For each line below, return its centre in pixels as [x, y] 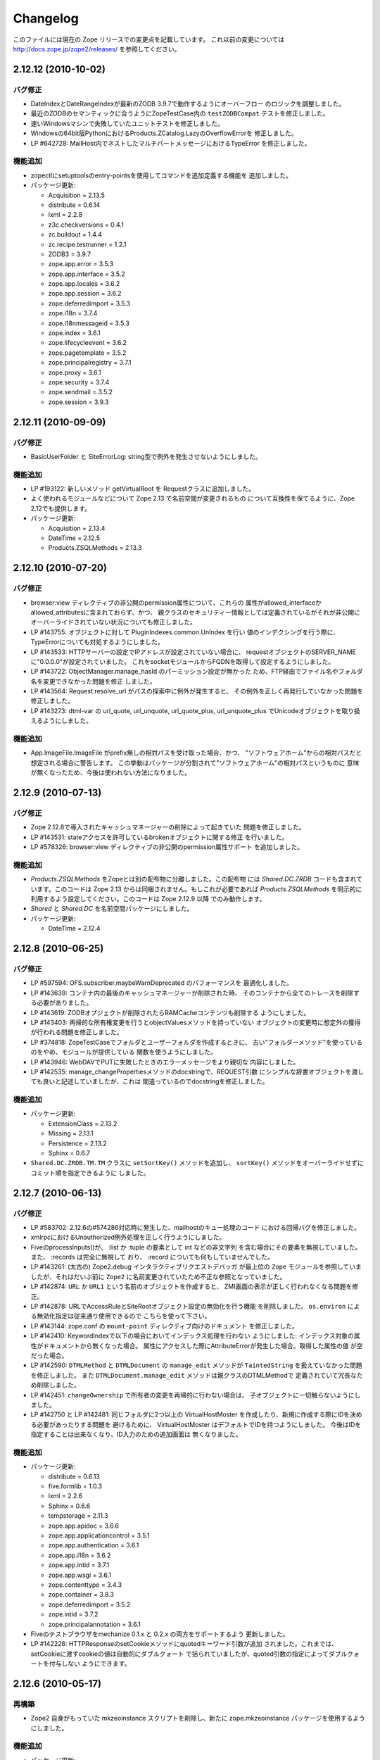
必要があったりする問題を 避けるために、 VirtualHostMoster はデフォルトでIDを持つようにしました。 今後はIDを [199, 1424]
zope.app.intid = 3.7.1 [78, 1565]
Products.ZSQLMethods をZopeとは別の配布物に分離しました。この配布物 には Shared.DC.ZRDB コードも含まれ [194, 879]
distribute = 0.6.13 [74, 1476]
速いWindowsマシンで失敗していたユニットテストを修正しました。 [127, 123]
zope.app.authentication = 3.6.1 [94, 1545]
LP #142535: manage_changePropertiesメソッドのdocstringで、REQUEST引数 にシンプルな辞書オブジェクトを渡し [197, 1071]
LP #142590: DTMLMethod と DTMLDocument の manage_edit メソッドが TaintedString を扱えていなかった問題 [196, 1365]
